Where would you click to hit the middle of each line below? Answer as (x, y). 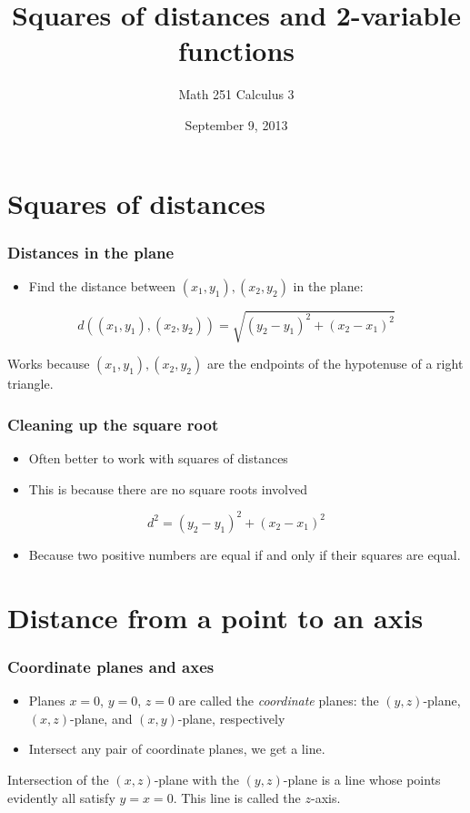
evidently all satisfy (61, 797)
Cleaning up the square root (113, 424)
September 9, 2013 (236, 124)
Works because (49, 364)
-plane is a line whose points (362, 779)
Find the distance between (102, 285)
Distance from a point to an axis (215, 617)
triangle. (30, 384)
